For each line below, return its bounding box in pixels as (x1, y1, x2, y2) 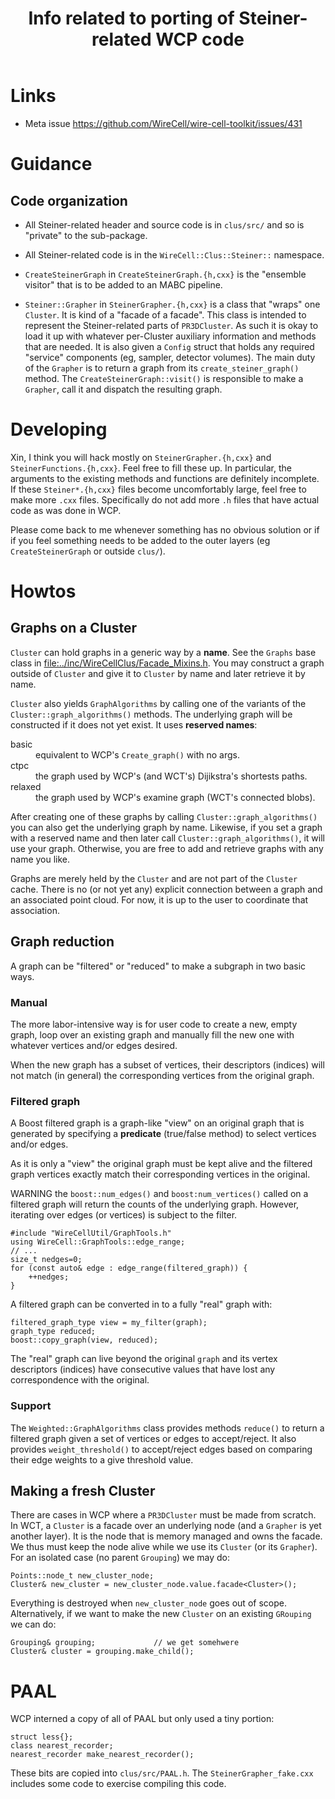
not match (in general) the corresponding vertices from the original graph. (10, 1069, 315, 1081)
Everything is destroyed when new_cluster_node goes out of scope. (10, 1597, 287, 1609)
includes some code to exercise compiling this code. (10, 1778, 227, 1790)
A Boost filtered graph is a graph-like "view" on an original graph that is (10, 1117, 305, 1129)
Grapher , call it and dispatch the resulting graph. (24, 383, 223, 395)
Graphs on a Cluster (10, 620, 137, 637)
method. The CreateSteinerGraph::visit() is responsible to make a (24, 372, 304, 384)
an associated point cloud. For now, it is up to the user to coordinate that (10, 893, 309, 906)
